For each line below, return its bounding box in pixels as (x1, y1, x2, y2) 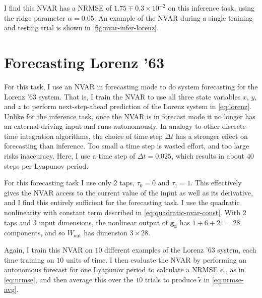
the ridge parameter (4, 12, 65, 23)
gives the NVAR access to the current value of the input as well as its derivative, (4, 187, 253, 197)
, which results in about (171, 151, 244, 161)
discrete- (222, 121, 248, 131)
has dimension (84, 227, 127, 238)
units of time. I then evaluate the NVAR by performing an (65, 254, 247, 265)
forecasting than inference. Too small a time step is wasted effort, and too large (4, 140, 249, 151)
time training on (4, 254, 54, 265)
